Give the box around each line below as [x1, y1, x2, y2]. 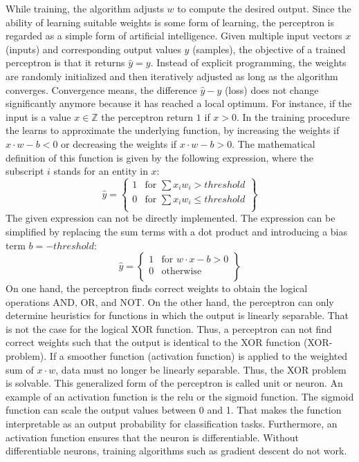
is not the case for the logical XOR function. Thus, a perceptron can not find [6, 321, 332, 336]
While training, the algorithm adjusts [6, 1, 164, 15]
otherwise [161, 267, 202, 277]
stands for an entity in [53, 164, 148, 178]
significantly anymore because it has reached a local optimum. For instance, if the [6, 96, 352, 110]
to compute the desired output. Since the [177, 1, 351, 15]
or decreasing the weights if [61, 136, 177, 151]
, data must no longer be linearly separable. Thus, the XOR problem [55, 362, 347, 376]
